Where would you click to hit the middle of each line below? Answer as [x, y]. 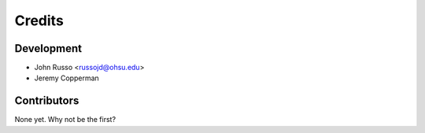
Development [48, 48]
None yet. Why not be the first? [65, 120]
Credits [39, 20]
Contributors [47, 101]
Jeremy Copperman [67, 78]
